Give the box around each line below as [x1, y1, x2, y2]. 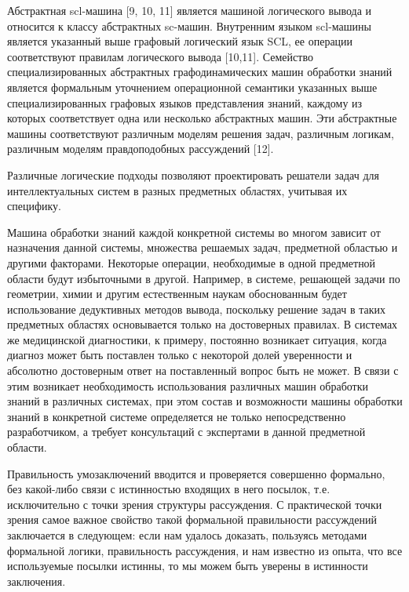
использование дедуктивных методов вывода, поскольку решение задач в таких [7, 300, 385, 317]
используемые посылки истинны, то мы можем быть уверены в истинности [7, 557, 368, 574]
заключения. [7, 572, 66, 589]
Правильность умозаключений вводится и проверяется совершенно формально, [7, 465, 385, 481]
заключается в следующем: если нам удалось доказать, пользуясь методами [7, 527, 367, 543]
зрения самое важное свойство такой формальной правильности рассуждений [7, 511, 377, 528]
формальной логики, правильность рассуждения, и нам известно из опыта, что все [7, 542, 403, 558]
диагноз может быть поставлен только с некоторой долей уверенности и [7, 347, 352, 363]
